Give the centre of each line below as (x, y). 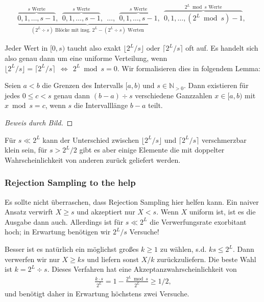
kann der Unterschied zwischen (91, 139)
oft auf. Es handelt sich (222, 48)
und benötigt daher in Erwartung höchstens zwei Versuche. (97, 293)
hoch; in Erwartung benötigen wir (58, 232)
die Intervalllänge (101, 105)
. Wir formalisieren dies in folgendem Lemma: (189, 68)
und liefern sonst (113, 259)
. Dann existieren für (216, 85)
